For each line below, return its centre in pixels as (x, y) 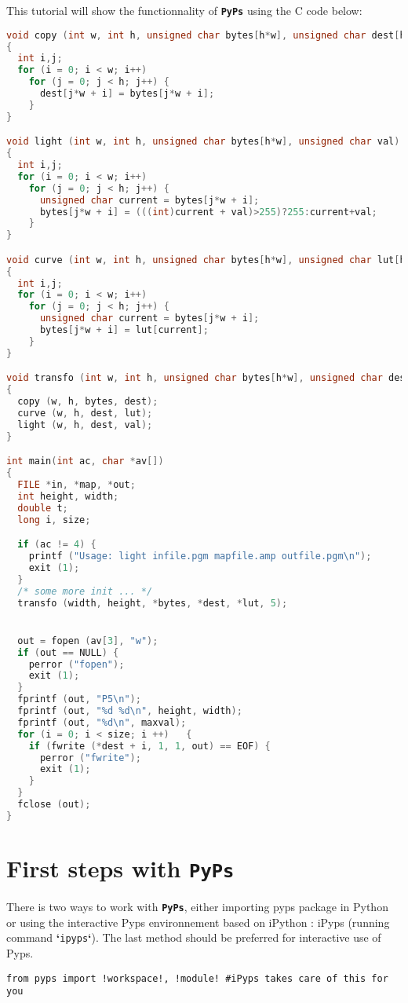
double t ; (43, 508)
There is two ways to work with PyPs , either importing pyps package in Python (197, 906)
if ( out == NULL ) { (68, 652)
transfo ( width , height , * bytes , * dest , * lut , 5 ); (153, 603)
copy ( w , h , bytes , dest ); (88, 402)
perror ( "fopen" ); (76, 664)
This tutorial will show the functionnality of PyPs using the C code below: (184, 10)
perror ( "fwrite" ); (90, 758)
